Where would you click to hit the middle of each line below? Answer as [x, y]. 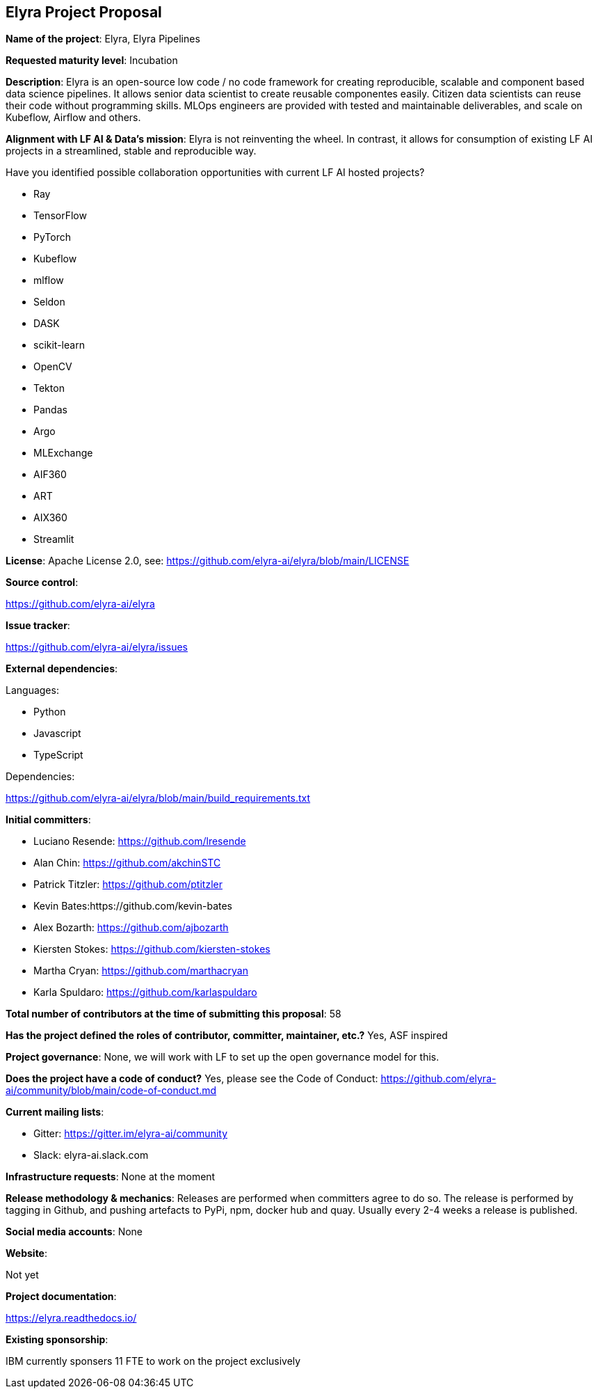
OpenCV [53, 367]
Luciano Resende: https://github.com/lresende [140, 841]
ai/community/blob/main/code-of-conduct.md [111, 1091]
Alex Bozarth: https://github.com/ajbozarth [131, 928]
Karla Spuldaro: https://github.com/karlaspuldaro [145, 992]
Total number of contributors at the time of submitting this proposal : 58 [173, 1014]
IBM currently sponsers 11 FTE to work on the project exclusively [153, 1361]
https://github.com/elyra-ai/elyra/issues [97, 647]
